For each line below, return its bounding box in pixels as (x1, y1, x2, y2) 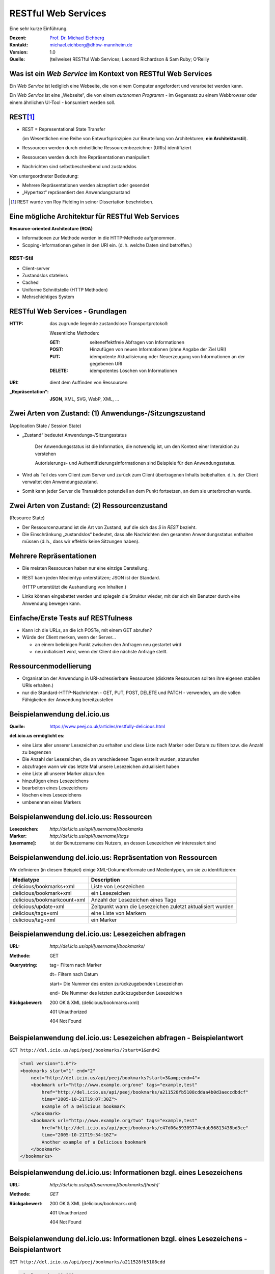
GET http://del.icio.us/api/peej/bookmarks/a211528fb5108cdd (9, 1259, 166, 1265)
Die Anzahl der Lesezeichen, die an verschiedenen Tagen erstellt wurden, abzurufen (22, 756, 200, 762)
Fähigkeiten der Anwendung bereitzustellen (22, 696, 114, 703)
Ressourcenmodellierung (9, 661, 92, 670)
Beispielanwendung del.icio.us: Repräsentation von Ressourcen (9, 854, 217, 862)
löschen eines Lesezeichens (22, 792, 81, 798)
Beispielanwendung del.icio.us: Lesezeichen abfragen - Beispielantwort (9, 1033, 244, 1042)
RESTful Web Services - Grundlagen (9, 307, 127, 316)
